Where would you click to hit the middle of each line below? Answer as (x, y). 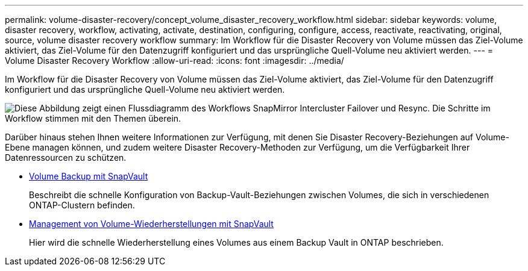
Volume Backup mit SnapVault (89, 176)
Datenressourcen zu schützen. (66, 157)
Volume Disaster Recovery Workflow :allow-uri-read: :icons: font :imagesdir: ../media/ (174, 61)
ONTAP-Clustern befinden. (82, 205)
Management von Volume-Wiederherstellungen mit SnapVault (151, 224)
